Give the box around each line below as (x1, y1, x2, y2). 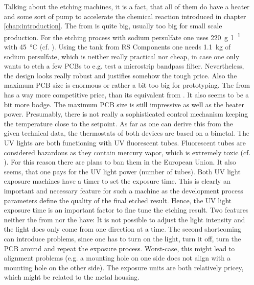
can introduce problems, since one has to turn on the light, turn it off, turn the (4, 233, 241, 243)
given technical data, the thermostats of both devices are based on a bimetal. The (4, 128, 250, 138)
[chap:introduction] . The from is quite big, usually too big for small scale (4, 21, 222, 31)
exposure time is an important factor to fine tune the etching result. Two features (4, 205, 249, 215)
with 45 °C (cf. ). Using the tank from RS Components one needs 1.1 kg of (4, 42, 231, 52)
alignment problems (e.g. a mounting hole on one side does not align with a (4, 253, 231, 263)
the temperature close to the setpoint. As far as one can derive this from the (4, 118, 233, 128)
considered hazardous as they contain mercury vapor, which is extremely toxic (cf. (4, 147, 251, 157)
